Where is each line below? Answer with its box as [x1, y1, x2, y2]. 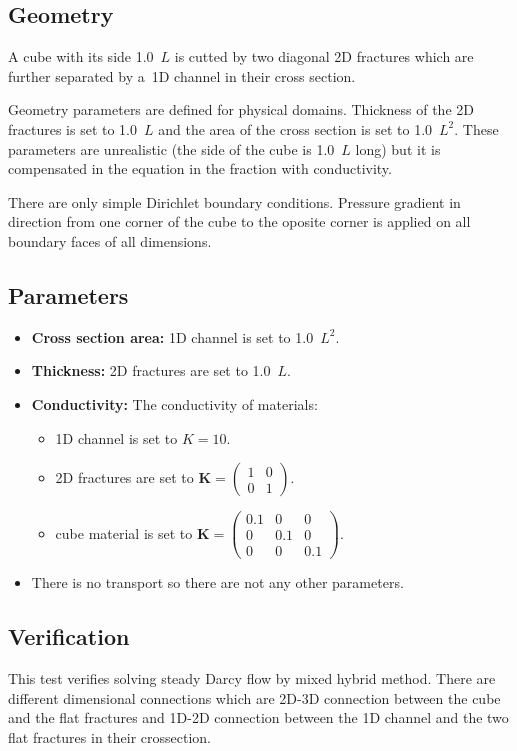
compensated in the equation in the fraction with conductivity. [8, 158, 392, 179]
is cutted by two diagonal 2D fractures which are [174, 46, 474, 67]
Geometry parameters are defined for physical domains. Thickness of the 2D [8, 99, 474, 120]
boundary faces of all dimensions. [8, 230, 212, 251]
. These [454, 118, 499, 139]
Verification [8, 621, 130, 652]
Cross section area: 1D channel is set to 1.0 [31, 326, 314, 347]
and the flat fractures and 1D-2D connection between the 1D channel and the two [8, 707, 509, 728]
